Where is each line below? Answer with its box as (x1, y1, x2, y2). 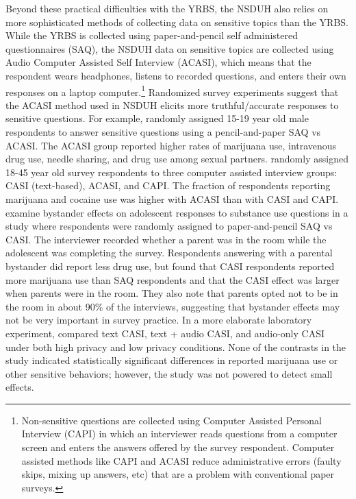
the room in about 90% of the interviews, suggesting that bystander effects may (5, 299, 340, 313)
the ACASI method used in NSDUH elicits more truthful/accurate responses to (5, 97, 339, 112)
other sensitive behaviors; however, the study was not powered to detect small (5, 366, 333, 380)
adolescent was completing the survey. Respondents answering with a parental (5, 245, 333, 260)
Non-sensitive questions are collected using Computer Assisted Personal (21, 413, 322, 427)
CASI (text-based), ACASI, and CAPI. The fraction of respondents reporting (5, 178, 331, 193)
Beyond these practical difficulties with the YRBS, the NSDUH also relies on (5, 1, 329, 15)
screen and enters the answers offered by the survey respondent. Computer (21, 440, 335, 454)
